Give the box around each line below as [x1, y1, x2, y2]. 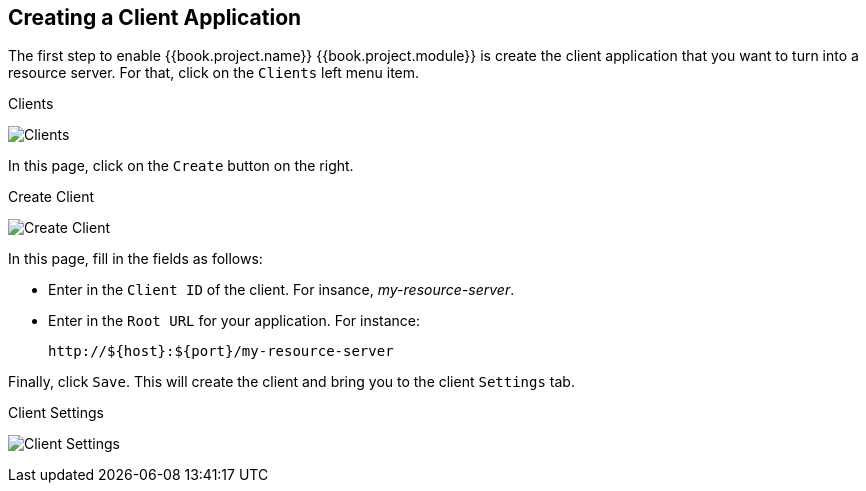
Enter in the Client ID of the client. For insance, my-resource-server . [48, 281, 515, 299]
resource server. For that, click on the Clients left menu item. [8, 64, 420, 82]
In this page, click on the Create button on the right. [8, 157, 354, 175]
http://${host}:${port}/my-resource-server [48, 343, 394, 360]
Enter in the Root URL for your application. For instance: [48, 312, 421, 330]
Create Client [8, 188, 94, 206]
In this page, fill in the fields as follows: [8, 250, 263, 268]
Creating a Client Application [8, 5, 302, 30]
